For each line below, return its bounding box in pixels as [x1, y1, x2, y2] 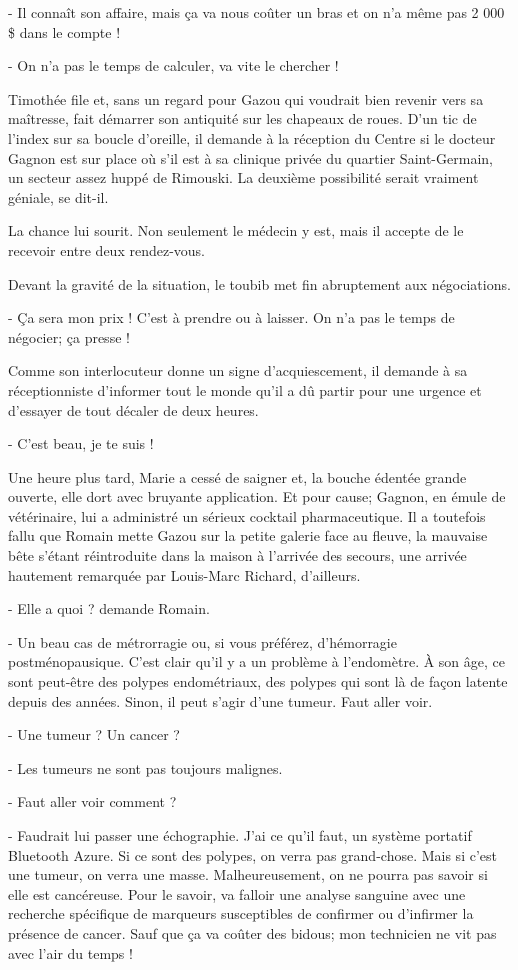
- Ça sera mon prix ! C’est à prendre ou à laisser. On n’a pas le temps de [8, 307, 455, 328]
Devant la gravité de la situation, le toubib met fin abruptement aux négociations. [8, 273, 511, 294]
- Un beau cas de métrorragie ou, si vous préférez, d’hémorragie [8, 631, 397, 652]
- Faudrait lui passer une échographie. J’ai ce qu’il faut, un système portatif [8, 825, 472, 845]
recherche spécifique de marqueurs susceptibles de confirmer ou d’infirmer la [8, 903, 474, 924]
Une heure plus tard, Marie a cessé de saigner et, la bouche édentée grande [8, 466, 467, 487]
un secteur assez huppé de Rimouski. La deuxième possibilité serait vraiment [8, 167, 479, 188]
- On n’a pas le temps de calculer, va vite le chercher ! [8, 55, 339, 76]
